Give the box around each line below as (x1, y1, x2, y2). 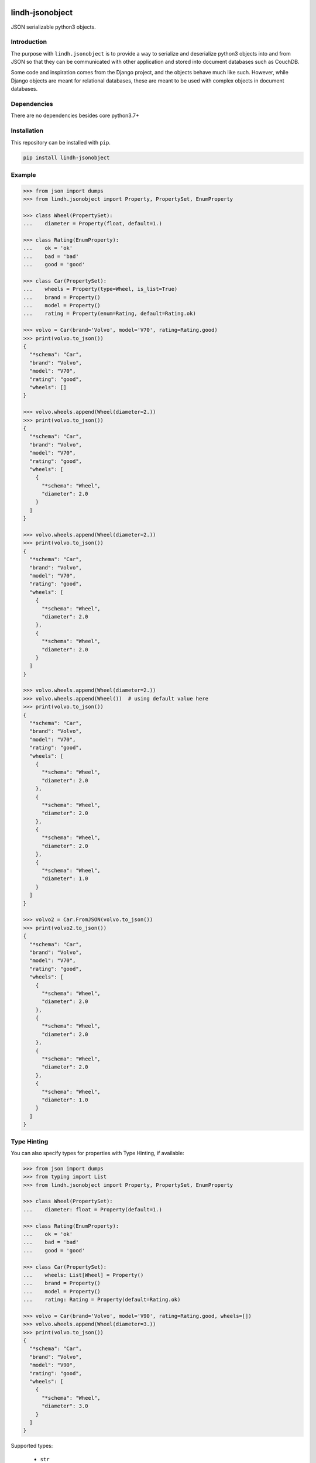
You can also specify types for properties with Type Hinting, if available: (11, 1149, 184, 1156)
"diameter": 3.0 (42, 1403, 88, 1410)
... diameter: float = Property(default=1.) (23, 1206, 162, 1213)
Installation (11, 126, 44, 135)
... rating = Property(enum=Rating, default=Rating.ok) (23, 310, 196, 317)
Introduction (11, 38, 47, 46)
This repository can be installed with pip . (11, 139, 111, 146)
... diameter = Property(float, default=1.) (23, 220, 162, 227)
